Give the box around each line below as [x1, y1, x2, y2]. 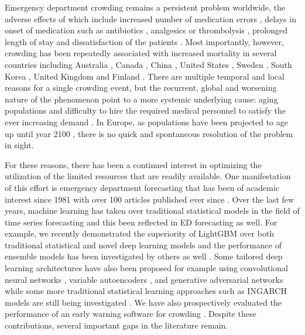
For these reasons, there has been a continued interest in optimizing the [5, 158, 262, 170]
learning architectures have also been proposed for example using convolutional [5, 262, 288, 274]
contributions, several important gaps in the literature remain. [5, 319, 228, 331]
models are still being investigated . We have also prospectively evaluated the [5, 296, 282, 308]
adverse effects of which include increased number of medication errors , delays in [5, 12, 296, 25]
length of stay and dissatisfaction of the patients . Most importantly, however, [5, 35, 284, 47]
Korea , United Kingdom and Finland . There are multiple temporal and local [5, 70, 285, 82]
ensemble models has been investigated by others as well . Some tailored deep [5, 250, 283, 262]
